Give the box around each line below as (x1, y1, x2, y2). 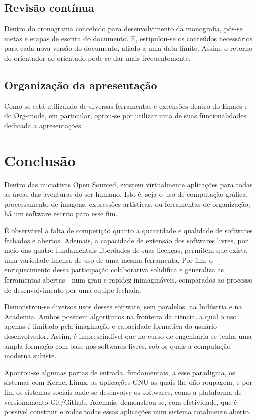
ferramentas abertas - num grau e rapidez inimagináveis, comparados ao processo (4, 274, 253, 285)
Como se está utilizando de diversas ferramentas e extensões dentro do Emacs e (4, 100, 248, 111)
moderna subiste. (4, 350, 57, 361)
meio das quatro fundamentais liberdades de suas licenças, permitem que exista (4, 245, 247, 255)
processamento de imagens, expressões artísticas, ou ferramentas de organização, (4, 198, 250, 209)
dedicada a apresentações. (4, 120, 83, 130)
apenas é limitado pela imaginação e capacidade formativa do (4, 321, 192, 331)
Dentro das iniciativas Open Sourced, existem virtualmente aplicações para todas (4, 179, 253, 189)
